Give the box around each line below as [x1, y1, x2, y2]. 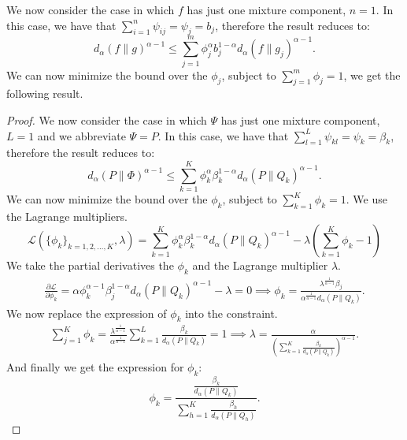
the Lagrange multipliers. [6, 207, 128, 224]
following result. [6, 85, 83, 102]
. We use [346, 191, 387, 207]
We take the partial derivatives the [6, 257, 174, 274]
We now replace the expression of [6, 304, 167, 321]
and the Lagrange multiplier [192, 257, 328, 274]
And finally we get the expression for [6, 359, 184, 375]
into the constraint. [185, 304, 278, 321]
